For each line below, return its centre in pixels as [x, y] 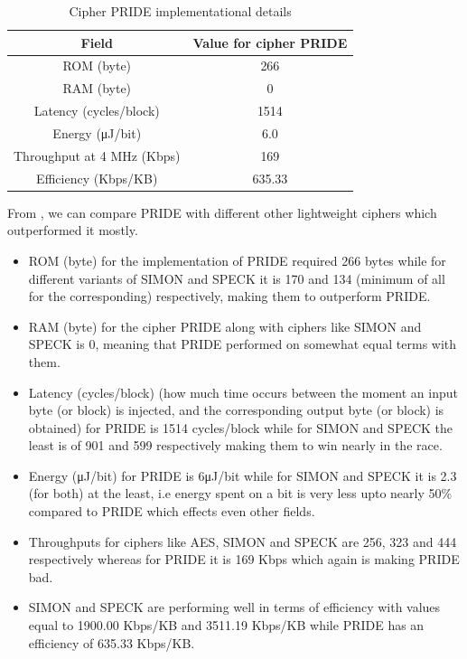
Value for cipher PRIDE [270, 42]
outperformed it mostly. [73, 230]
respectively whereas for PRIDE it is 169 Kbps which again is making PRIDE [244, 559]
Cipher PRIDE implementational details [180, 11]
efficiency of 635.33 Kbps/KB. [112, 642]
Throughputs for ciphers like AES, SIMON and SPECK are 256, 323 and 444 [243, 541]
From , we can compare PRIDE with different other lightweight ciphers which [222, 212]
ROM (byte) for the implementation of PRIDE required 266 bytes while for [237, 260]
